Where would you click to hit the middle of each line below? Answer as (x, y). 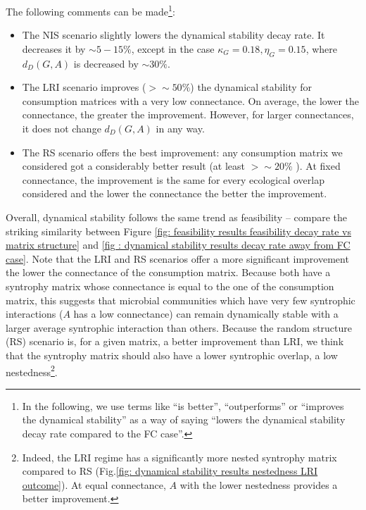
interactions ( (34, 314)
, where (321, 48)
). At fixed (318, 166)
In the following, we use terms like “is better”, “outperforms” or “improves (183, 405)
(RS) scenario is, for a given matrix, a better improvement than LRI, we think (175, 341)
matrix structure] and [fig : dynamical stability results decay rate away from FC (178, 245)
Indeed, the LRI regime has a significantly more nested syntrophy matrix (179, 457)
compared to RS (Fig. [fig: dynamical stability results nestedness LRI (170, 471)
